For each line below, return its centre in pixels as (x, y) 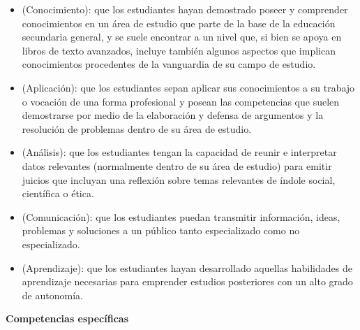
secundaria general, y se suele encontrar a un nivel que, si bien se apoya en (182, 37)
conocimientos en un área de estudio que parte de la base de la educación (179, 23)
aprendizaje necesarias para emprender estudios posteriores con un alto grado (187, 281)
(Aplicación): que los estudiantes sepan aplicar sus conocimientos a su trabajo (188, 87)
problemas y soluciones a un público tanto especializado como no (161, 230)
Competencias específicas (67, 318)
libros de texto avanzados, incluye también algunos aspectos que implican (179, 50)
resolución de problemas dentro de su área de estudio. (137, 128)
